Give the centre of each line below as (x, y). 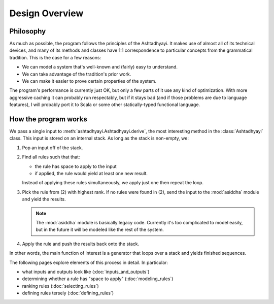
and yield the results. (44, 199)
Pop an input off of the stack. (53, 148)
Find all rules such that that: (51, 157)
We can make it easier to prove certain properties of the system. (89, 81)
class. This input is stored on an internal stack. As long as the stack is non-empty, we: (99, 138)
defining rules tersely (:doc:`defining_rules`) (68, 293)
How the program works (48, 119)
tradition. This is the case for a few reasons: (55, 57)
